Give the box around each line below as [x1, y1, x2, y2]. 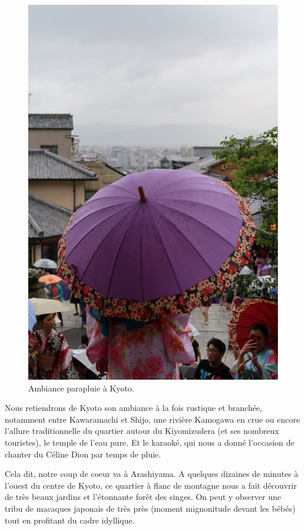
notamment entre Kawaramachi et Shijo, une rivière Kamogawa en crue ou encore [5, 413, 300, 425]
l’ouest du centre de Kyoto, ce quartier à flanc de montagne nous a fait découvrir [5, 479, 297, 491]
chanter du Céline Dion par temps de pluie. [5, 447, 161, 460]
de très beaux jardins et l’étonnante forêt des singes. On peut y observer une [5, 491, 281, 503]
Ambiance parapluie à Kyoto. [28, 381, 134, 394]
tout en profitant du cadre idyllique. [5, 513, 135, 526]
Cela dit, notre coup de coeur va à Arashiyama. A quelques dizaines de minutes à [5, 468, 299, 480]
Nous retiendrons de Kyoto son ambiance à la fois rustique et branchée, [5, 401, 263, 414]
